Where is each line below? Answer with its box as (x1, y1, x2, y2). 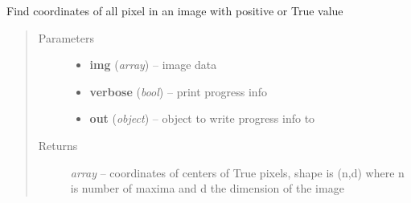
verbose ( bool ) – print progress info (89, 83, 267, 99)
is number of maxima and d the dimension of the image (70, 180, 344, 197)
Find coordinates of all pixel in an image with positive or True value (6, 2, 343, 18)
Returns (38, 136, 78, 153)
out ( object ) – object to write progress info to (89, 110, 315, 127)
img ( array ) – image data (89, 56, 217, 73)
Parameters (38, 29, 94, 46)
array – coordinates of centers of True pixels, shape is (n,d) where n (70, 164, 405, 181)
